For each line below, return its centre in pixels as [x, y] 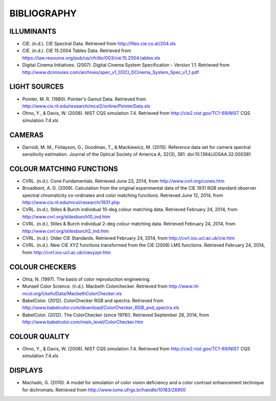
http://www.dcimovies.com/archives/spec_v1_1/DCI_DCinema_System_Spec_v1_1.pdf [111, 72]
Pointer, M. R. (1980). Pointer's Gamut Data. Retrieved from [84, 99]
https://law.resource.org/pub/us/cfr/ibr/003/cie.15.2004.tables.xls [91, 58]
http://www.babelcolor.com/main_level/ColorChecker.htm [83, 322]
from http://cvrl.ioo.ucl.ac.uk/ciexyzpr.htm [66, 252]
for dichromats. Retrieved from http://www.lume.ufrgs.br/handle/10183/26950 [104, 390]
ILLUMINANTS [33, 31]
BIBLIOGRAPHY [43, 13]
